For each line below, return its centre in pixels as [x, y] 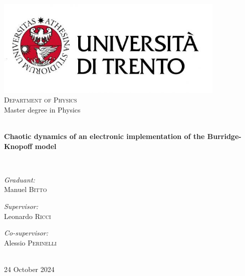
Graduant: [20, 179]
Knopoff [18, 146]
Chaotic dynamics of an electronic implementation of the [104, 136]
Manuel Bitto [26, 189]
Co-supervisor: [26, 233]
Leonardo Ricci [28, 216]
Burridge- [224, 136]
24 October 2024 [29, 269]
